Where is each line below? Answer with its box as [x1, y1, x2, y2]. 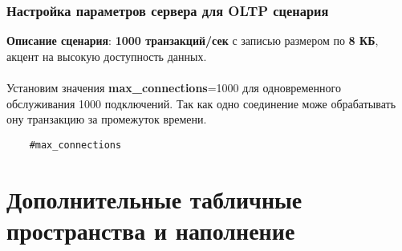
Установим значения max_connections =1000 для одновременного [6, 79, 341, 95]
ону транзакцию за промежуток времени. [6, 111, 207, 128]
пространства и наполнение [6, 213, 295, 246]
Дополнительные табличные [6, 182, 303, 215]
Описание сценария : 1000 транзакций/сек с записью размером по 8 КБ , [6, 32, 379, 49]
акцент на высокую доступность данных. [6, 47, 207, 64]
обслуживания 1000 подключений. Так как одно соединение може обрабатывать [6, 95, 396, 111]
